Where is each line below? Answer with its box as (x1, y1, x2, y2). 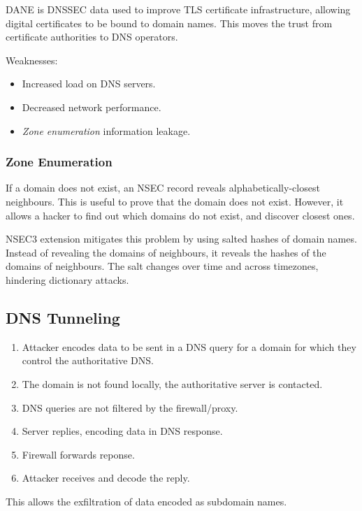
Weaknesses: (6, 52, 58, 67)
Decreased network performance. (22, 99, 161, 114)
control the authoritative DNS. (22, 353, 154, 368)
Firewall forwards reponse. (22, 447, 135, 461)
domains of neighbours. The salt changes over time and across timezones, (6, 259, 319, 273)
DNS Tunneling (6, 306, 120, 328)
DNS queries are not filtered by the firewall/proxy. (22, 400, 238, 415)
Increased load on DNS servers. (22, 76, 156, 91)
